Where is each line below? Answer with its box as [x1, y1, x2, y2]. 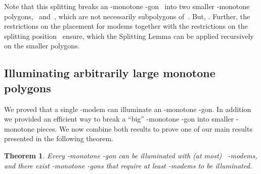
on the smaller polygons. [4, 40, 80, 51]
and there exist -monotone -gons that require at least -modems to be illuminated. [4, 160, 252, 170]
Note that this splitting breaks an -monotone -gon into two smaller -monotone [4, 1, 250, 11]
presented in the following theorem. [4, 133, 113, 144]
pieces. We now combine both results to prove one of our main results [36, 123, 252, 134]
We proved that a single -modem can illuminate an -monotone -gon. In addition [4, 103, 251, 114]
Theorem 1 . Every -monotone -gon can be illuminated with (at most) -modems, [4, 150, 257, 160]
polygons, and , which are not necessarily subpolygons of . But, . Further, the [4, 11, 250, 21]
